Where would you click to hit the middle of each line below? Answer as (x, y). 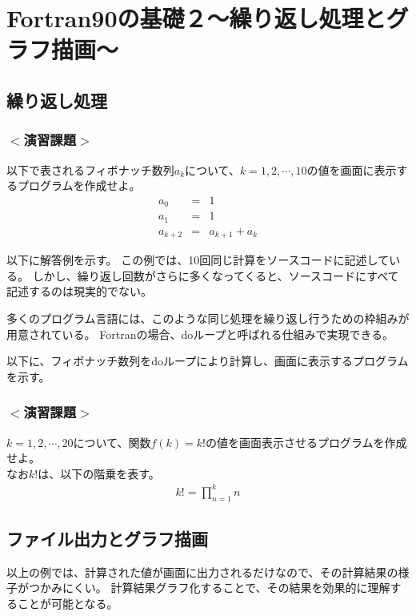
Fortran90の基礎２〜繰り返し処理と (196, 18)
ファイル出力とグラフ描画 (107, 539)
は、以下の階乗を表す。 (99, 473)
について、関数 (112, 442)
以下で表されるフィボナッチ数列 (90, 169)
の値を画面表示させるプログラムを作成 (306, 442)
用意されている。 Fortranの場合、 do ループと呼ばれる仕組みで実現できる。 (200, 334)
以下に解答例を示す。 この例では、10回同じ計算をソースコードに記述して (198, 260)
